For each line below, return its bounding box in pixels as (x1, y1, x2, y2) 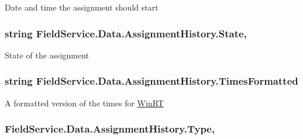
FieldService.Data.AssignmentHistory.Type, (5, 121, 215, 136)
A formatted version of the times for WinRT (5, 96, 164, 109)
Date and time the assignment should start (5, 1, 159, 13)
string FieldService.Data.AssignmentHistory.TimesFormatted (5, 74, 298, 88)
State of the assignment (5, 48, 89, 61)
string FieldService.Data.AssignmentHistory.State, (5, 26, 247, 40)
